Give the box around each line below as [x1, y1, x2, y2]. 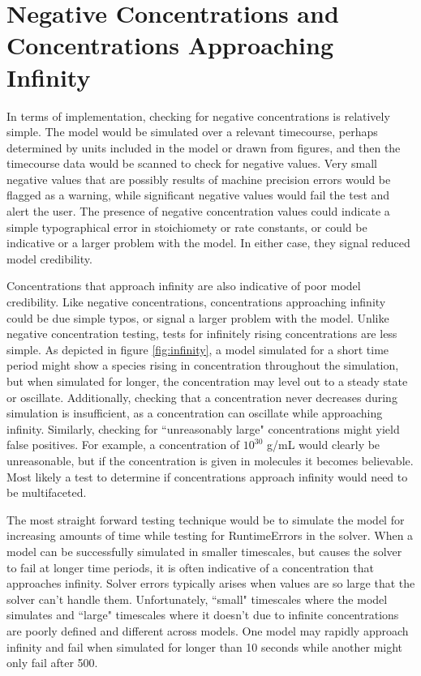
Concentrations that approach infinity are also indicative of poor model [6, 277, 361, 294]
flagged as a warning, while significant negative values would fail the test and [6, 186, 390, 203]
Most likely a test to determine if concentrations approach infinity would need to [6, 468, 408, 485]
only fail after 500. [6, 654, 98, 671]
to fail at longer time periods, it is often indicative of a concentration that [6, 558, 374, 575]
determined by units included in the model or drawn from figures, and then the [6, 139, 401, 156]
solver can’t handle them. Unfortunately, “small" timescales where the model [6, 590, 388, 607]
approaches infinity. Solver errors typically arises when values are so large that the [6, 575, 415, 592]
